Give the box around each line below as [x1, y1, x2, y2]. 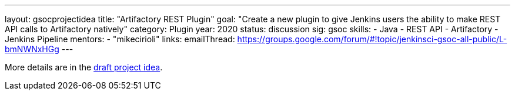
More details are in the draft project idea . [5, 62, 163, 72]
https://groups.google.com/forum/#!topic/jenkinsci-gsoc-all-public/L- [237, 34, 507, 44]
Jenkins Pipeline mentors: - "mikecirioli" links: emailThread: [5, 34, 235, 44]
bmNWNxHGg [5, 44, 59, 54]
